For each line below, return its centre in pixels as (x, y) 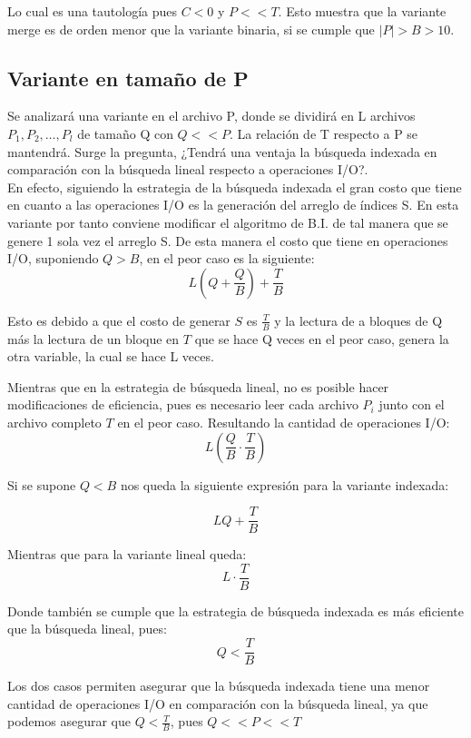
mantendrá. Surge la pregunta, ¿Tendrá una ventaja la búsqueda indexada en (222, 151)
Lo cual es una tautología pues (93, 11)
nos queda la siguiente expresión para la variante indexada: (285, 484)
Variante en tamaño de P (128, 78)
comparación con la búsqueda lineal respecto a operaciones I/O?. (188, 169)
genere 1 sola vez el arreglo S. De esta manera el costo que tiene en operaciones (228, 240)
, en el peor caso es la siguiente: (227, 258)
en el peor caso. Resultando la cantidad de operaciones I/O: (284, 422)
